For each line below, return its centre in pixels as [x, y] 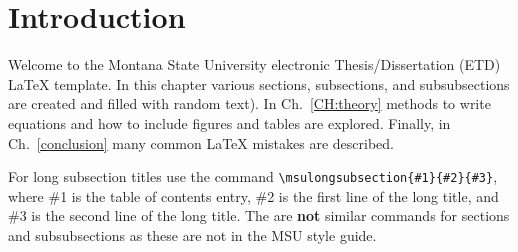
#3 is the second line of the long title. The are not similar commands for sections [259, 215]
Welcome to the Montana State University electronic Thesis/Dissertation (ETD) [254, 64]
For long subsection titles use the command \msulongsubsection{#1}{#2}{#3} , [253, 176]
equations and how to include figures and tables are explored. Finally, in [229, 122]
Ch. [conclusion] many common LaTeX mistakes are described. [201, 142]
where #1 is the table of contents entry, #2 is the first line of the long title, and [253, 195]
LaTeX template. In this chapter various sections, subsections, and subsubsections [259, 83]
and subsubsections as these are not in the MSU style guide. [192, 234]
